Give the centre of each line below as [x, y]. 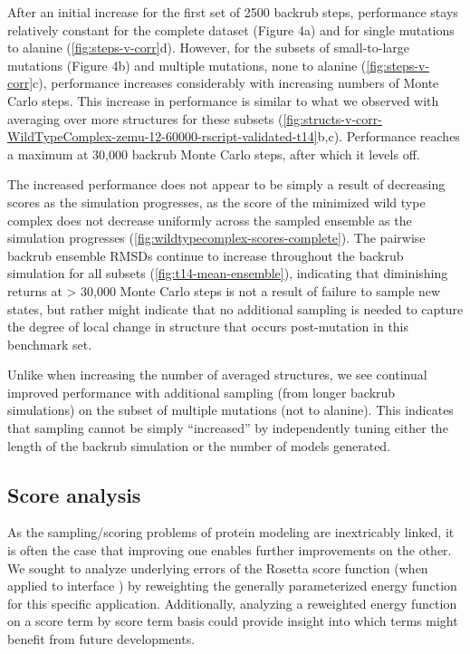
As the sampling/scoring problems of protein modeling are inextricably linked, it [231, 532]
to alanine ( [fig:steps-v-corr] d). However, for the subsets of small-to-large [208, 48]
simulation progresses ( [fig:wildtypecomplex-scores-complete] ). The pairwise [216, 238]
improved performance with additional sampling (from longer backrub [201, 392]
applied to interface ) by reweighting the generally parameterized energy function [232, 586]
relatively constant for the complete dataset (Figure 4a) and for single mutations [231, 29]
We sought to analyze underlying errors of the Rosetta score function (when [218, 567]
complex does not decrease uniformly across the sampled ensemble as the [210, 220]
